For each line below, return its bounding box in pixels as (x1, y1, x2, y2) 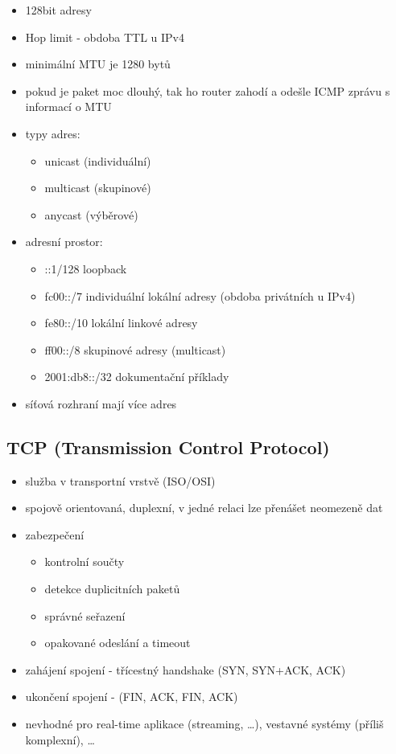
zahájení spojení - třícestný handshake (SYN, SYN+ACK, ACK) (25, 661, 346, 678)
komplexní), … (25, 731, 95, 748)
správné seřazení (44, 607, 126, 624)
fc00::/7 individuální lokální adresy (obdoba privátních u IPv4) (44, 287, 356, 304)
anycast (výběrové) (44, 206, 138, 223)
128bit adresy (25, 2, 92, 18)
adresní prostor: (25, 233, 103, 250)
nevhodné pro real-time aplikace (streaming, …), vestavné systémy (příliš (25, 715, 384, 732)
